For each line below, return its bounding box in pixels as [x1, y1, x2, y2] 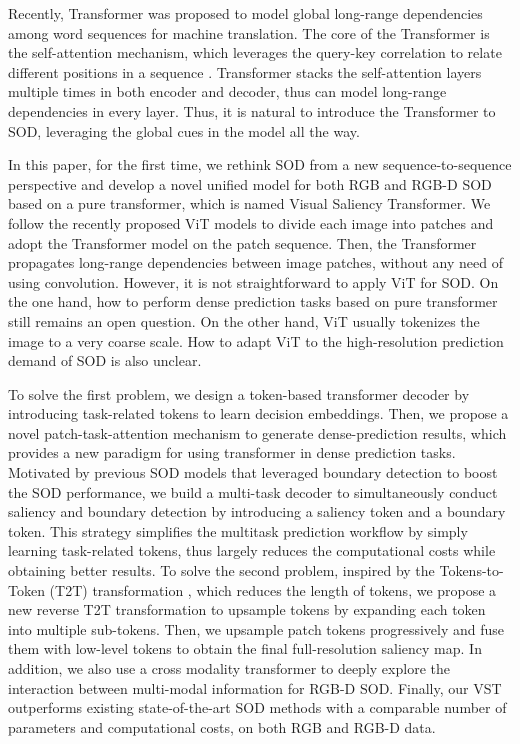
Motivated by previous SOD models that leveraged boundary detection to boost [8, 462, 498, 483]
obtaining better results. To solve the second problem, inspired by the [8, 560, 435, 581]
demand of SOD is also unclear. [8, 350, 202, 371]
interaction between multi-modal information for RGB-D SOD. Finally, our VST [8, 677, 502, 698]
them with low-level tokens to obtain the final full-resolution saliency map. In [8, 638, 482, 659]
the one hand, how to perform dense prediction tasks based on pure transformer [8, 291, 498, 312]
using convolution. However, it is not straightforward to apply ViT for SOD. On [8, 271, 499, 292]
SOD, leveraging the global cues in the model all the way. [8, 120, 360, 141]
